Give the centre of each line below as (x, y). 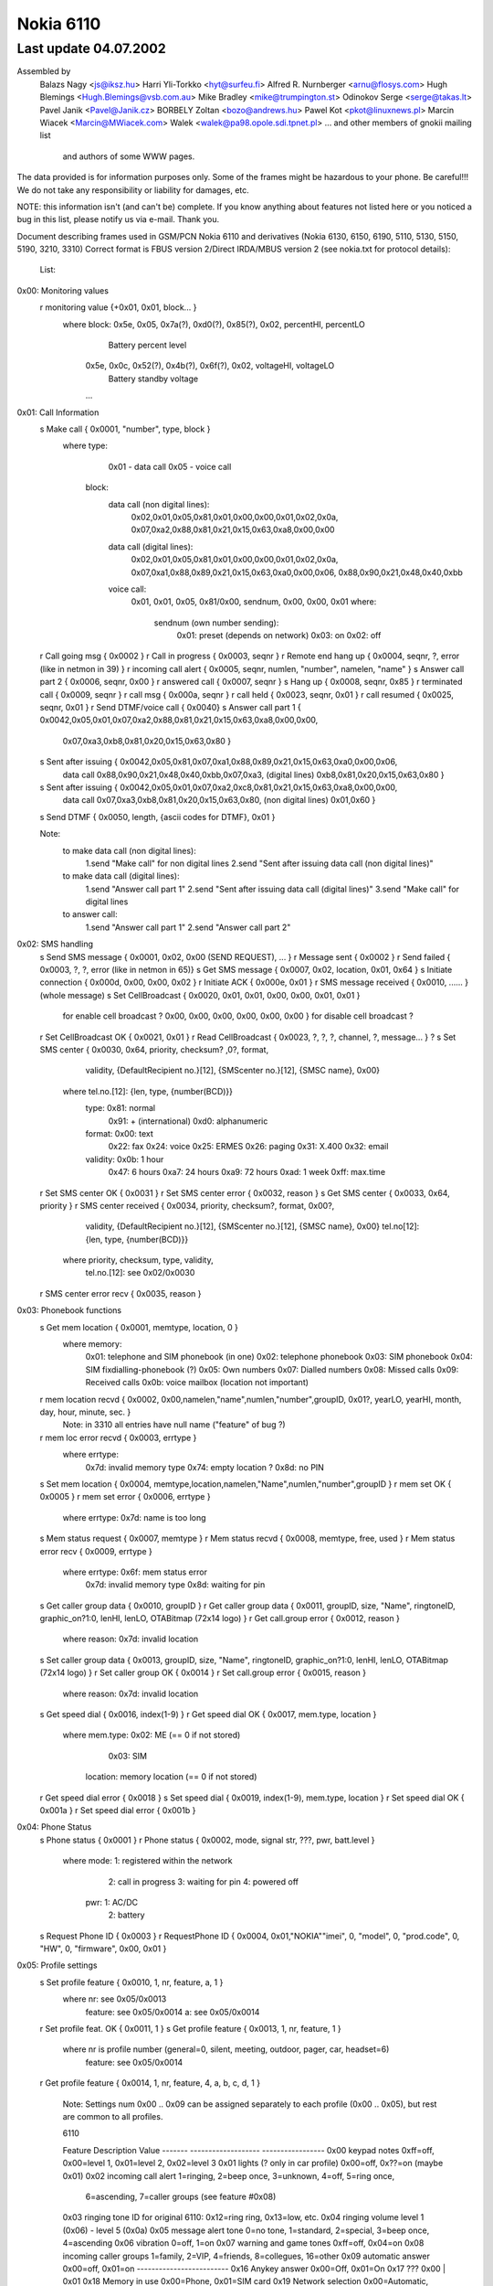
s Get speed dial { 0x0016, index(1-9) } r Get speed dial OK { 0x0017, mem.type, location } (208, 1714)
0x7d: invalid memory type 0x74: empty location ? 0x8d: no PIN (205, 1467)
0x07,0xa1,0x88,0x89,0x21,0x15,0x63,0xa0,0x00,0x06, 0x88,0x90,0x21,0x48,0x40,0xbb (297, 572)
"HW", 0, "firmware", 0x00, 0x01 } (103, 1949)
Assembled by (44, 71)
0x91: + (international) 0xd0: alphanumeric (188, 1121)
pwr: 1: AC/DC (112, 1902)
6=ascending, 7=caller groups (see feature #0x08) (181, 2196)
